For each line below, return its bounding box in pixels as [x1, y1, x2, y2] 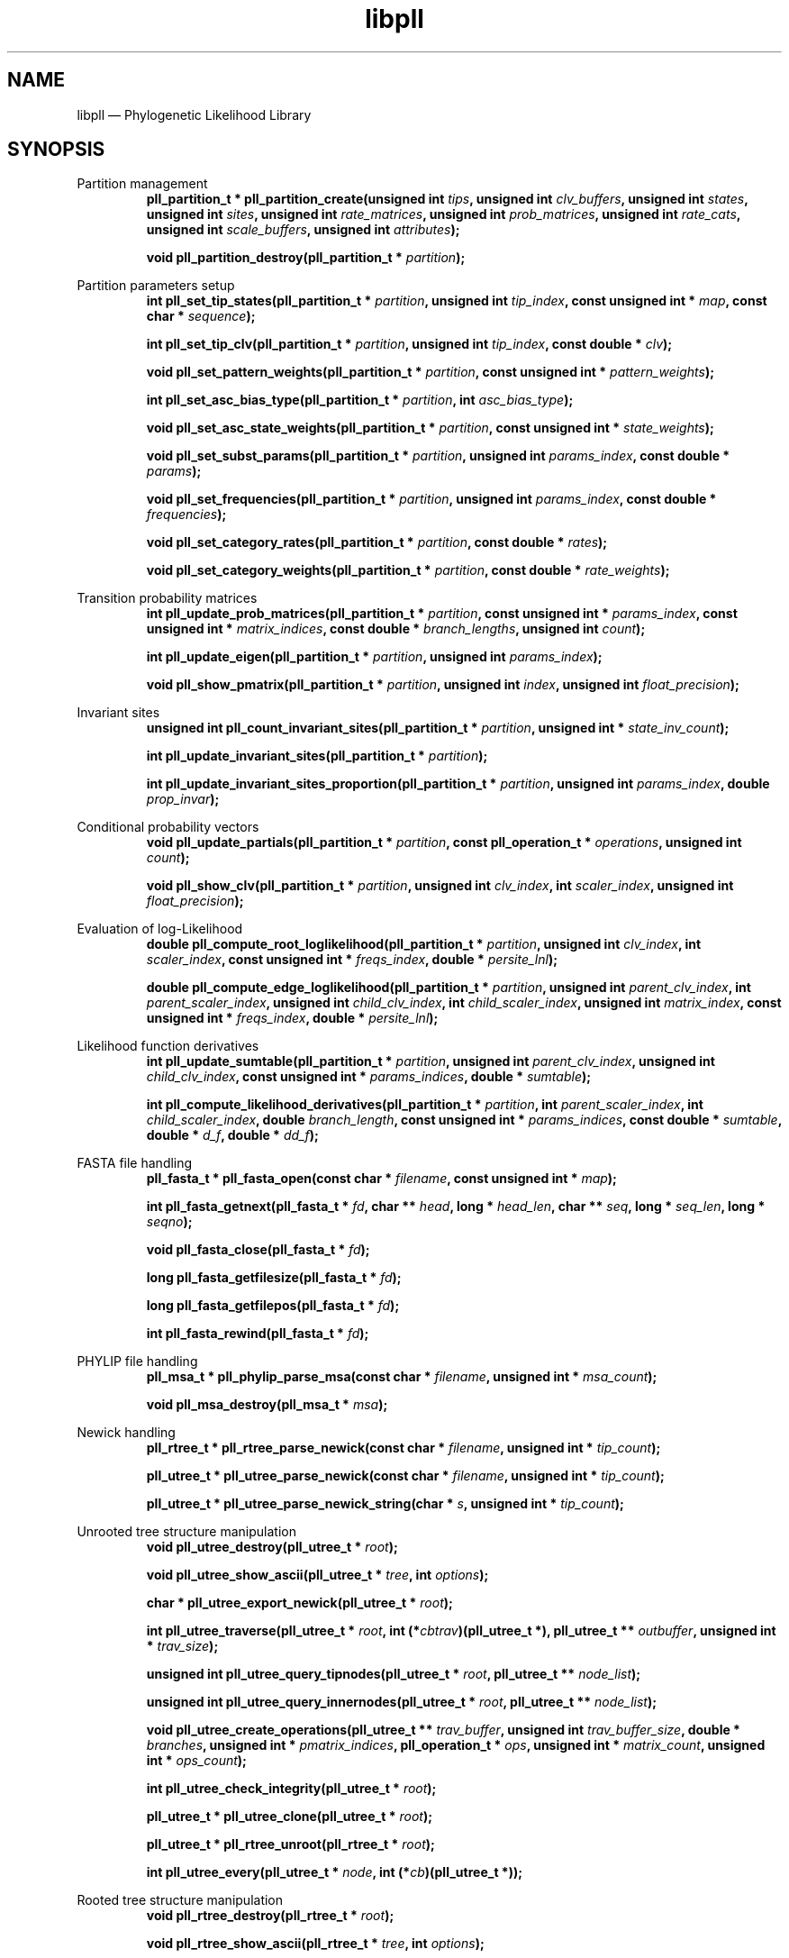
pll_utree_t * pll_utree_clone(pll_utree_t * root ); [146, 1808, 432, 1825]
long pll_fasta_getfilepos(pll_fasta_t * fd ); [146, 1298, 400, 1314]
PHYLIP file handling [77, 1353, 198, 1370]
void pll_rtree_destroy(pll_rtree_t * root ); [146, 1908, 394, 1924]
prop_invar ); [146, 791, 220, 807]
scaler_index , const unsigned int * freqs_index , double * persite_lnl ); [146, 952, 558, 968]
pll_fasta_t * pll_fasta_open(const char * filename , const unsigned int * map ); [146, 1170, 617, 1187]
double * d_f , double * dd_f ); [146, 1127, 319, 1143]
